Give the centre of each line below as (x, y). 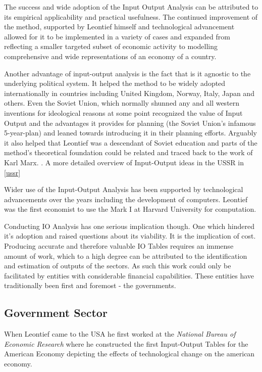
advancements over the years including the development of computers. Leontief (126, 199)
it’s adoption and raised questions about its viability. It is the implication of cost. (130, 236)
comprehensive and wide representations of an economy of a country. (110, 56)
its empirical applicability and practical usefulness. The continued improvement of (131, 16)
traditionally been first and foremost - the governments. (90, 285)
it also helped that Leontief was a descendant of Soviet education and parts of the (131, 142)
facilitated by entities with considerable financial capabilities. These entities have (129, 275)
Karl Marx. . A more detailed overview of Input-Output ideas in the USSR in (124, 162)
